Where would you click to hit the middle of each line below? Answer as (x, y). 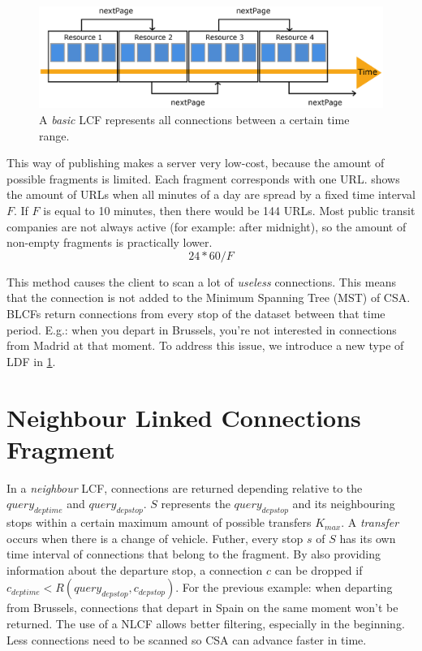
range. (54, 135)
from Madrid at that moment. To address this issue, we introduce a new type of (205, 345)
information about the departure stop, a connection (135, 569)
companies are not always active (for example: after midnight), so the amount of (207, 226)
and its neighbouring (344, 504)
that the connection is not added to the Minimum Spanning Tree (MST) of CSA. (209, 297)
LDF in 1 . (31, 361)
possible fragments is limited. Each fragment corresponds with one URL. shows (203, 178)
